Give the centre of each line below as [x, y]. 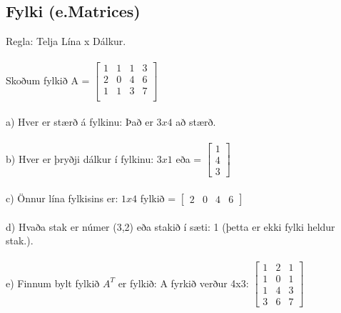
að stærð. [196, 122]
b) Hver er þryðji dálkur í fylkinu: [80, 158]
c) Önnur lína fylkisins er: [62, 198]
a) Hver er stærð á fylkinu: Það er [80, 122]
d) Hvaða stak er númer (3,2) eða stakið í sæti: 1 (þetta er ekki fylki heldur [170, 226]
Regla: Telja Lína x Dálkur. [66, 41]
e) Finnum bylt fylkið [53, 283]
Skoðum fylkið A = [48, 80]
